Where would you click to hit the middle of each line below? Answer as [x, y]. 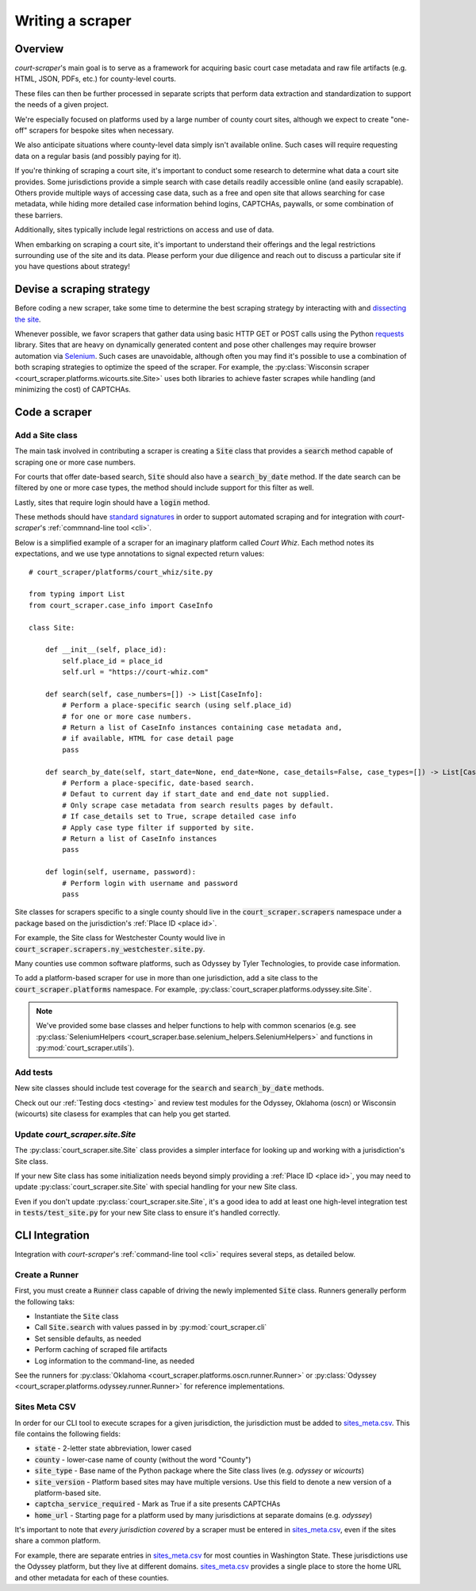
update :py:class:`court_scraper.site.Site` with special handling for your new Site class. [156, 1187]
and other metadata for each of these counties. [92, 1578]
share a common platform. [58, 1541]
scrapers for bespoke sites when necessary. [102, 130]
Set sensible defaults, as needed [88, 1339]
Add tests [34, 1073]
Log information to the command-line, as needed [114, 1361]
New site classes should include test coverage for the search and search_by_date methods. [169, 1088]
